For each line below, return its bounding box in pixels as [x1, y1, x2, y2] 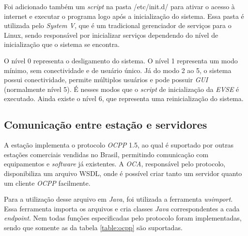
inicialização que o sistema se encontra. [4, 39, 120, 49]
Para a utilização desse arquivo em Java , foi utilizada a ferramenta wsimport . [4, 194, 233, 204]
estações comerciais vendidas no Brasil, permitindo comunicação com [4, 149, 209, 159]
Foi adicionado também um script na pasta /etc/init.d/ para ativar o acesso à [4, 1, 235, 11]
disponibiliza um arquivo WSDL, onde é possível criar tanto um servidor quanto [4, 168, 242, 178]
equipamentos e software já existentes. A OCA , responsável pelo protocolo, [4, 159, 226, 169]
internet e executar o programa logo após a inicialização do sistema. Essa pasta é [4, 11, 244, 21]
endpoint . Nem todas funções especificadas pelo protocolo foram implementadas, [4, 213, 242, 223]
